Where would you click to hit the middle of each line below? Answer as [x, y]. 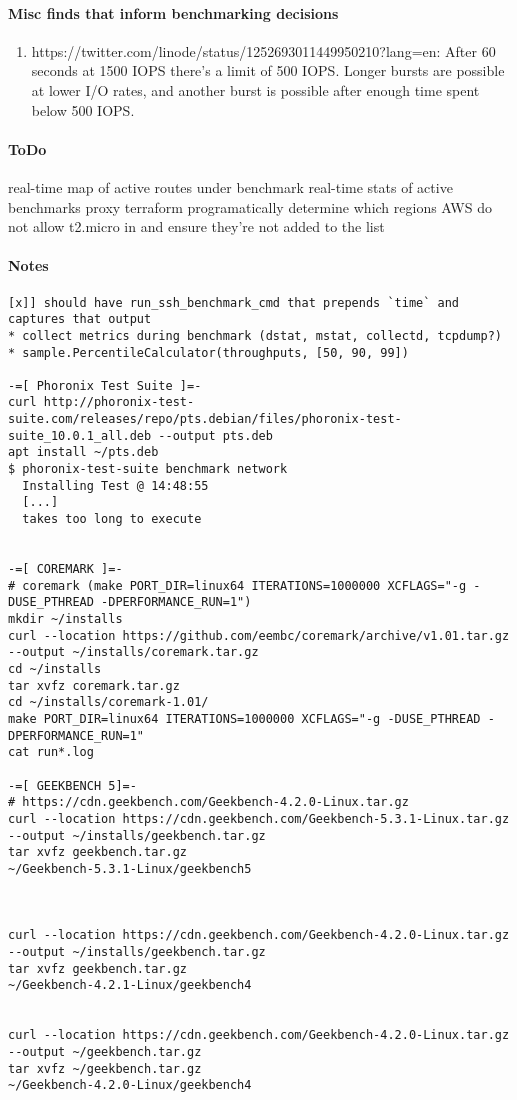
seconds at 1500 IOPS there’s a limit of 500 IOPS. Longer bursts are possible [268, 70]
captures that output [80, 319]
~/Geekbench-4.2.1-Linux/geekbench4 [130, 985]
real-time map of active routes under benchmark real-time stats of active [230, 186]
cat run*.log [51, 752]
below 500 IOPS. [83, 109]
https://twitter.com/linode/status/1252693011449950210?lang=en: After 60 [263, 50]
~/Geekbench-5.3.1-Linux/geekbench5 [130, 868]
